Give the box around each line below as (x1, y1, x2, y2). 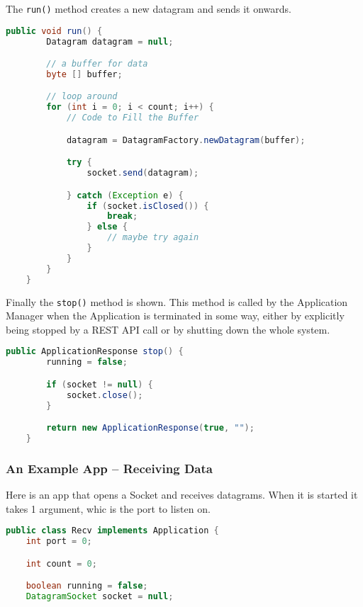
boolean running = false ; (26, 581, 148, 591)
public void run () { (6, 25, 103, 36)
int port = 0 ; (26, 536, 92, 547)
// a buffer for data (46, 59, 148, 69)
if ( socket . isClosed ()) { (86, 200, 209, 211)
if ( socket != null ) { (46, 379, 153, 390)
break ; (107, 211, 138, 222)
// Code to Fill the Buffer (66, 113, 199, 123)
